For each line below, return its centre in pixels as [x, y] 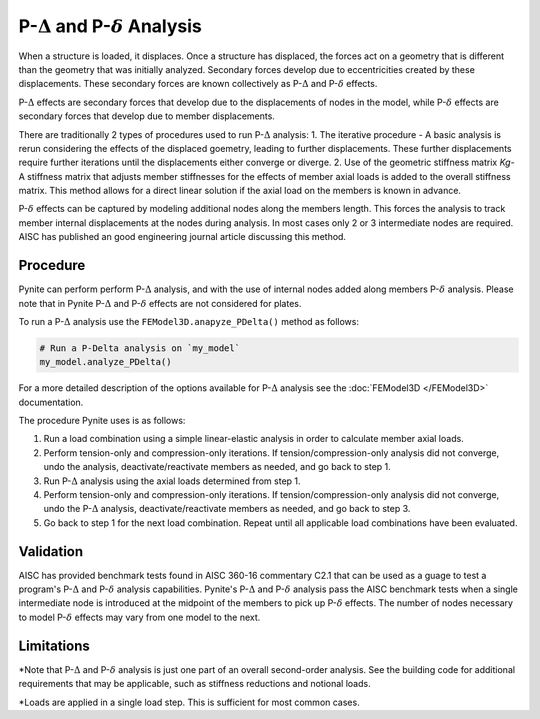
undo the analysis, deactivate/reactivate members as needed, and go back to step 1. [217, 467]
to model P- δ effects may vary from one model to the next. [139, 617]
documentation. [51, 402]
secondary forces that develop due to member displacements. [146, 116]
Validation [51, 551]
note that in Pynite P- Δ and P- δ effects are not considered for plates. [160, 303]
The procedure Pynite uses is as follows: [102, 421]
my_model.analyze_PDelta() [105, 362]
